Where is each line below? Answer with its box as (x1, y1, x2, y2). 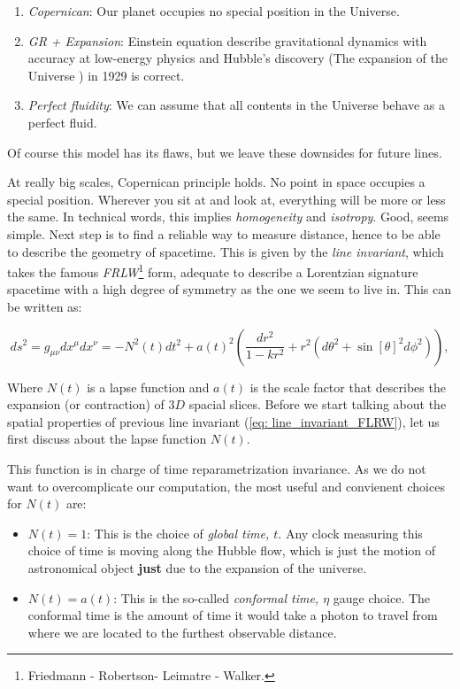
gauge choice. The (333, 588, 431, 607)
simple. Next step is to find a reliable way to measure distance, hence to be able (7, 224, 441, 243)
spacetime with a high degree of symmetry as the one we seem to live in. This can (7, 280, 452, 298)
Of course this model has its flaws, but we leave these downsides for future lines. (7, 143, 442, 161)
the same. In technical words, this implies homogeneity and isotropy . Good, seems (7, 207, 449, 226)
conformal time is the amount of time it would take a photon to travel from (27, 606, 438, 624)
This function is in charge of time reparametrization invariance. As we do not (7, 459, 426, 477)
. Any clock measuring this (278, 523, 423, 542)
